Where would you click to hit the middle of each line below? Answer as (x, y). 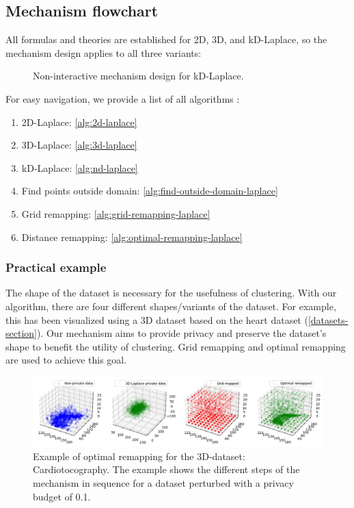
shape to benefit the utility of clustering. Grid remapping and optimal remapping (176, 346)
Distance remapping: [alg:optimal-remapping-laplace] (132, 237)
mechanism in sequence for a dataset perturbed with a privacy (163, 482)
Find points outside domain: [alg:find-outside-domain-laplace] (150, 191)
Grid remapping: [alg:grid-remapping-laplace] (116, 213)
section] (21, 333)
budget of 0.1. (62, 496)
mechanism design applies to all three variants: (104, 52)
